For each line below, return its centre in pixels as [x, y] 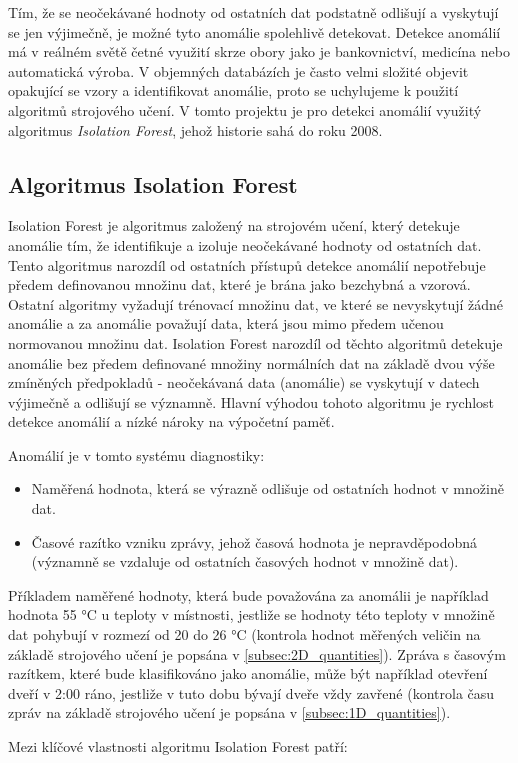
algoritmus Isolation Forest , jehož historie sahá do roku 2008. [195, 129]
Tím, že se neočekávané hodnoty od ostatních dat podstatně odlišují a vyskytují [253, 12]
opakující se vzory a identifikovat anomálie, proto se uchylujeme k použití [233, 90]
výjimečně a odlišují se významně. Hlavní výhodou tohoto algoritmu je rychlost [251, 401]
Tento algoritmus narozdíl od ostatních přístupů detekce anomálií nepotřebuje [247, 264]
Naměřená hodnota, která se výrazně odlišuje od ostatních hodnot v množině [267, 488]
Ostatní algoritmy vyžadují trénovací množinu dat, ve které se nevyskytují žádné [256, 303]
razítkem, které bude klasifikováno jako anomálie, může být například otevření [248, 673]
